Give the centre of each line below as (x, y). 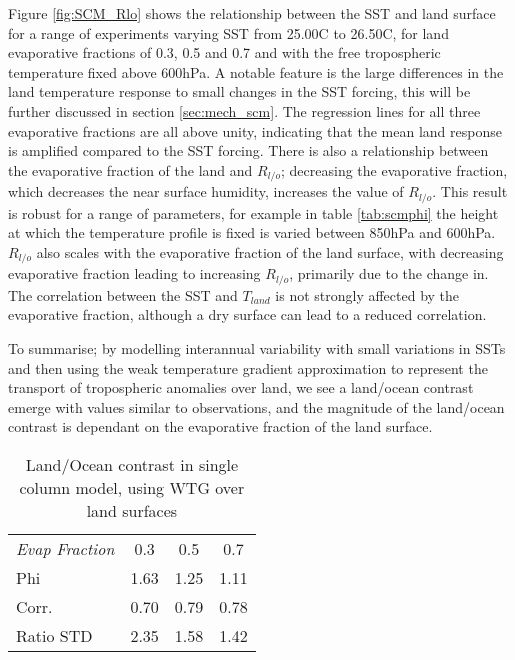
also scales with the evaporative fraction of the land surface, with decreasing (270, 251)
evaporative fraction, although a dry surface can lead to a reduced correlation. (247, 314)
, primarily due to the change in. (389, 273)
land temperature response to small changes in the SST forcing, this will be (239, 91)
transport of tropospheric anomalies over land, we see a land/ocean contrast (241, 387)
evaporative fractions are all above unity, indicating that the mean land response (255, 130)
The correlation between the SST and (123, 294)
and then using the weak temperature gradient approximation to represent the (248, 367)
